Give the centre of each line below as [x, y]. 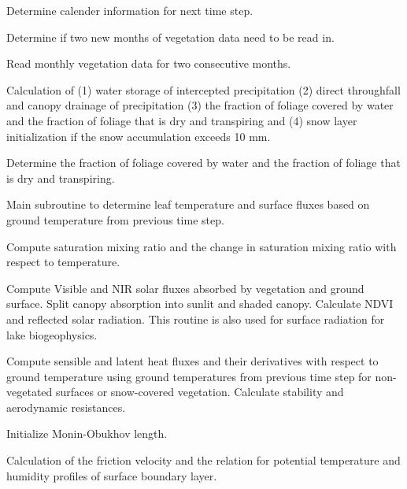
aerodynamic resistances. [66, 407]
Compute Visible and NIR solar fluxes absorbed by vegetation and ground [185, 288]
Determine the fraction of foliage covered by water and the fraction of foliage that [203, 163]
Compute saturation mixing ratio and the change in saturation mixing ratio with [202, 246]
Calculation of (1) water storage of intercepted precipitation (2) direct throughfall [203, 89]
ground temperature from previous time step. [115, 219]
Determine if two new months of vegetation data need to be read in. [170, 37]
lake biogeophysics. [52, 334]
